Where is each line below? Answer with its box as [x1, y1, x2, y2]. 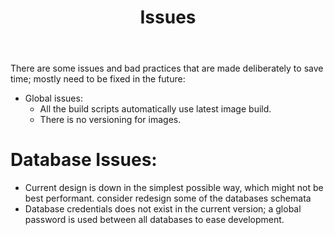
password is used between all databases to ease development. [24, 214, 285, 226]
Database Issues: [10, 149, 158, 171]
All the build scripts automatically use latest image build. [39, 103, 272, 115]
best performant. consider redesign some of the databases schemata [24, 192, 312, 205]
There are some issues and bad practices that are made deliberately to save [10, 62, 324, 75]
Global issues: [24, 92, 83, 105]
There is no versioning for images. [39, 114, 182, 126]
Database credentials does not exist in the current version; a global [24, 203, 302, 215]
